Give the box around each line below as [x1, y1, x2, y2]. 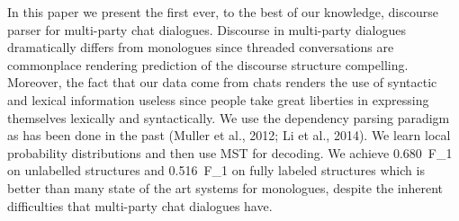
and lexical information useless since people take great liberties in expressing [7, 90, 429, 109]
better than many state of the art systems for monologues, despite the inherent [7, 178, 443, 197]
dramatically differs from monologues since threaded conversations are [7, 38, 394, 57]
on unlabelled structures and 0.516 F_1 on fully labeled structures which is [7, 161, 425, 180]
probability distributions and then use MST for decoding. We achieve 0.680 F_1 [7, 143, 453, 162]
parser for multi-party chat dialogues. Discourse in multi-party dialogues [7, 20, 407, 39]
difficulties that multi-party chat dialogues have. [7, 196, 273, 215]
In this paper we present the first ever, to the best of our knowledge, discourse [7, 3, 438, 21]
